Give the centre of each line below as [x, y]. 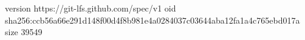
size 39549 [24, 32]
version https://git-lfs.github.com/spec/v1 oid [91, 8]
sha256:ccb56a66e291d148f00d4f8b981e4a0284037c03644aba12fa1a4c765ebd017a [152, 20]
